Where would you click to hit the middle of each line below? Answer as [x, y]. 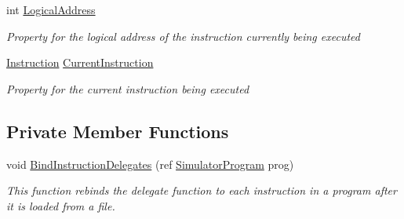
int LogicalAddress [51, 9]
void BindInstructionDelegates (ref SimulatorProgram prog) [150, 164]
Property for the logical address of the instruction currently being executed [183, 36]
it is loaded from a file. [61, 205]
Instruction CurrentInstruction [80, 62]
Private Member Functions [118, 131]
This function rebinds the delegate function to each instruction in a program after [202, 190]
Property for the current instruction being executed [128, 88]
